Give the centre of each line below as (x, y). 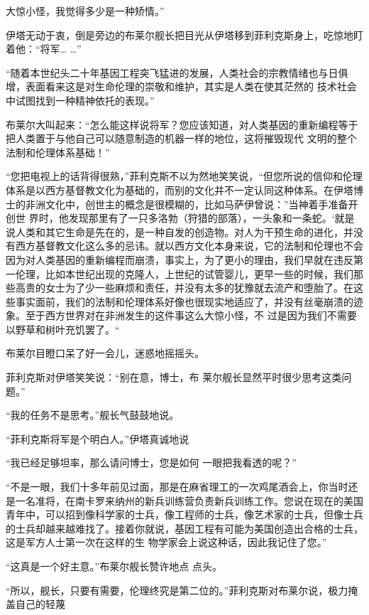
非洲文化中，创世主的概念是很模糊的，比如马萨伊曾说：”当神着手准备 (187, 204)
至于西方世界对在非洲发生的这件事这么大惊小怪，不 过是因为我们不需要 (191, 315)
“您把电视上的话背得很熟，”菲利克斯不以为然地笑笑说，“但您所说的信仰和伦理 (184, 176)
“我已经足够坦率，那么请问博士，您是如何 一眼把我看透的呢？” (151, 462)
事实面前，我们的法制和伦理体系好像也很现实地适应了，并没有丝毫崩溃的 (184, 301)
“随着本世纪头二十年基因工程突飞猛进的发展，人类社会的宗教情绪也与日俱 (177, 72)
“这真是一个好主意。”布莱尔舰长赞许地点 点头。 (114, 566)
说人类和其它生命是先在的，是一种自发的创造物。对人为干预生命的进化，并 (180, 231)
